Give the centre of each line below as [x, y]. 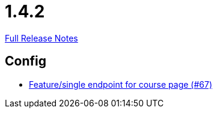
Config [26, 61]
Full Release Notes [41, 38]
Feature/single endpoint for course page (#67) [121, 84]
